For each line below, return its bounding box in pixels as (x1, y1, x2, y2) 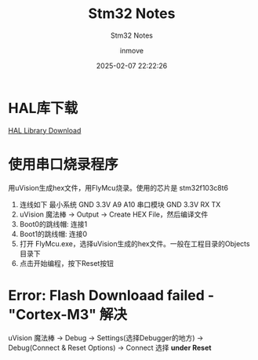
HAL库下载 (8, 99, 78, 117)
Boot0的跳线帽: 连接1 (19, 219, 88, 228)
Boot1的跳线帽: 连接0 (19, 229, 88, 238)
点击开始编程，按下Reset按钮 (19, 258, 114, 267)
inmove (120, 45, 144, 55)
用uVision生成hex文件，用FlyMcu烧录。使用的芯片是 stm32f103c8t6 (8, 183, 229, 192)
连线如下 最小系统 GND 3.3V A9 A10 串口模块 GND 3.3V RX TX (19, 199, 221, 209)
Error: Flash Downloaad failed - (8, 286, 215, 304)
